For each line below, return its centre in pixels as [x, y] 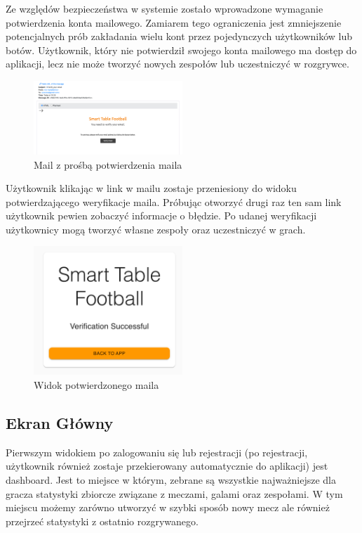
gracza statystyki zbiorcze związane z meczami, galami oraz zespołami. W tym [174, 493]
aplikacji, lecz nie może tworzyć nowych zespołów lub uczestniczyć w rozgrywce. [177, 64]
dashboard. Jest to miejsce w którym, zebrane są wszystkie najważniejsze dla [171, 479]
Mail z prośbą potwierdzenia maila [108, 164]
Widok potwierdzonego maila [96, 384]
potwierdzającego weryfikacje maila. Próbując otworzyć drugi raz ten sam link [174, 201]
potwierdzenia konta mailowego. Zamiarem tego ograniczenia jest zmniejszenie [174, 22]
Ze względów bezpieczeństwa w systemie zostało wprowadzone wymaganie [165, 8]
